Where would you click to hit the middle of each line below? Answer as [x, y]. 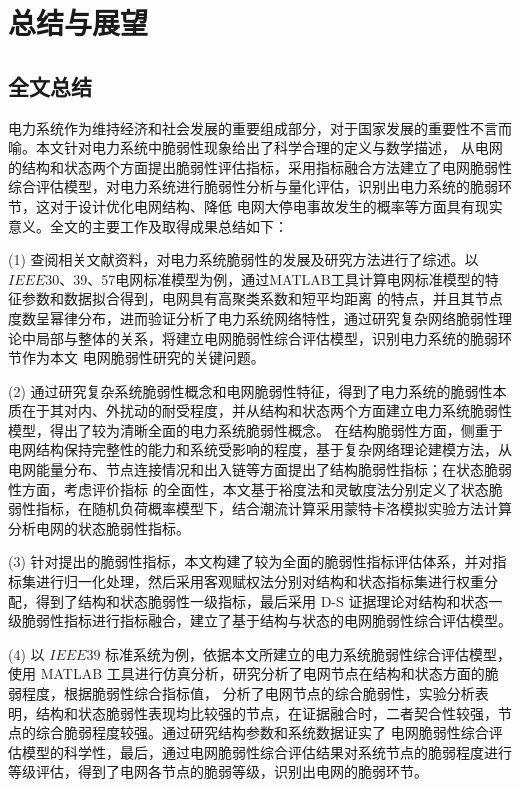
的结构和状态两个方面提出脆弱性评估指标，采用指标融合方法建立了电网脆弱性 [260, 166]
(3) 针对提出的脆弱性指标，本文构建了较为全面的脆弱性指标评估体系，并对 [250, 561]
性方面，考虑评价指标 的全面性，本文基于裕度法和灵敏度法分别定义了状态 [248, 488]
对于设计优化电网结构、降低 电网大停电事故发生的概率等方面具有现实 [276, 205]
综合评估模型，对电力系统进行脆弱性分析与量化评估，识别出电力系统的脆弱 [253, 186]
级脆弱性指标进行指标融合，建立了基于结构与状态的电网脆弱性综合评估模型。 [260, 620]
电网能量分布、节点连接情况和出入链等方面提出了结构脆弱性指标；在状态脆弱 [260, 469]
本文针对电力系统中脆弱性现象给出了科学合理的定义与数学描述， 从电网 [269, 147]
